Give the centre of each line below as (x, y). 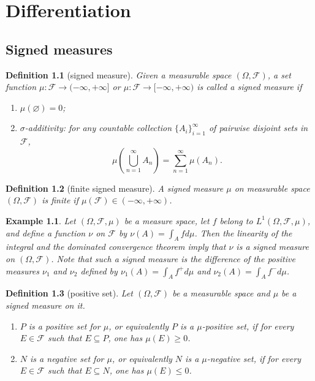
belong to (236, 220)
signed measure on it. (45, 305)
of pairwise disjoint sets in (258, 128)
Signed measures (59, 49)
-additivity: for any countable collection (98, 128)
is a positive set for (64, 326)
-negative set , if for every (254, 358)
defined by (99, 270)
